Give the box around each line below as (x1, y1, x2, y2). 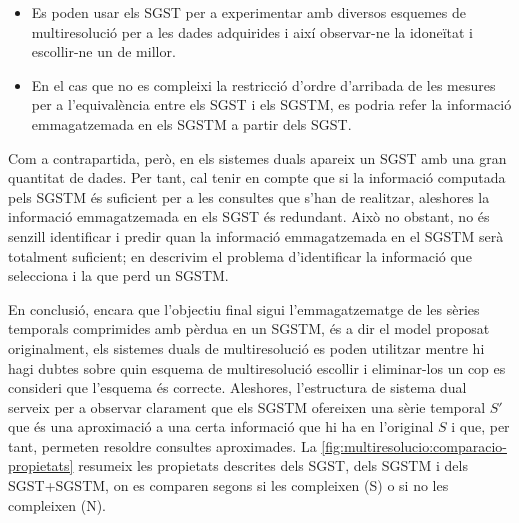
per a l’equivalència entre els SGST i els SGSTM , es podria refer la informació (31, 94, 512, 115)
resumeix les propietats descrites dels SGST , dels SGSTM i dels (78, 455, 468, 476)
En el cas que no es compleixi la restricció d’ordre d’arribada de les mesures (31, 74, 496, 95)
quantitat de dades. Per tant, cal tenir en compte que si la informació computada (8, 167, 506, 188)
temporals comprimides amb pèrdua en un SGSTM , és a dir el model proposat (8, 318, 490, 339)
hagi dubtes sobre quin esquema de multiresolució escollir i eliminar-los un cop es (8, 357, 506, 378)
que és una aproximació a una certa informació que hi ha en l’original (8, 416, 434, 437)
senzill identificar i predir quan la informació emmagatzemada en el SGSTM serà (8, 225, 504, 246)
